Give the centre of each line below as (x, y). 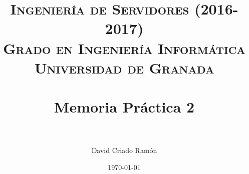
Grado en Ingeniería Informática (124, 48)
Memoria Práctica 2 (124, 107)
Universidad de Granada (124, 67)
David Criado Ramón (124, 150)
